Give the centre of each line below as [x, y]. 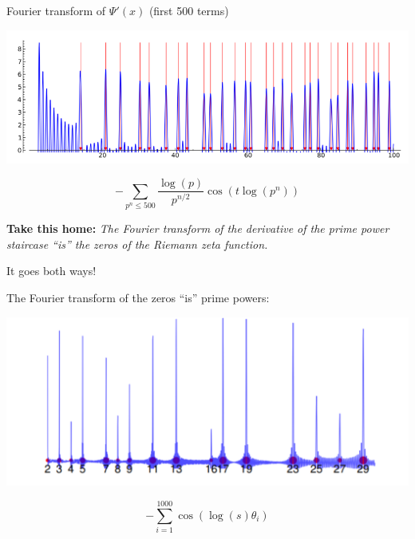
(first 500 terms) [189, 10]
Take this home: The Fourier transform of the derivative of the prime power [198, 228]
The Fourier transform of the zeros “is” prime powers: [138, 297]
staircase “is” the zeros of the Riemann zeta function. [137, 244]
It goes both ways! [51, 271]
